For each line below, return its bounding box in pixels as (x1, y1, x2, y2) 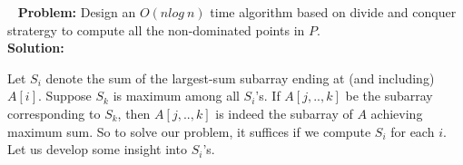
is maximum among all (113, 86, 240, 105)
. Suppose (38, 86, 92, 105)
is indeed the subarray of (215, 103, 353, 122)
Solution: (7, 38, 64, 57)
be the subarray (345, 86, 433, 105)
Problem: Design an (17, 3, 136, 21)
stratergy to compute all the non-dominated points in (7, 20, 305, 39)
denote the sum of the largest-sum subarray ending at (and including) (45, 68, 435, 87)
